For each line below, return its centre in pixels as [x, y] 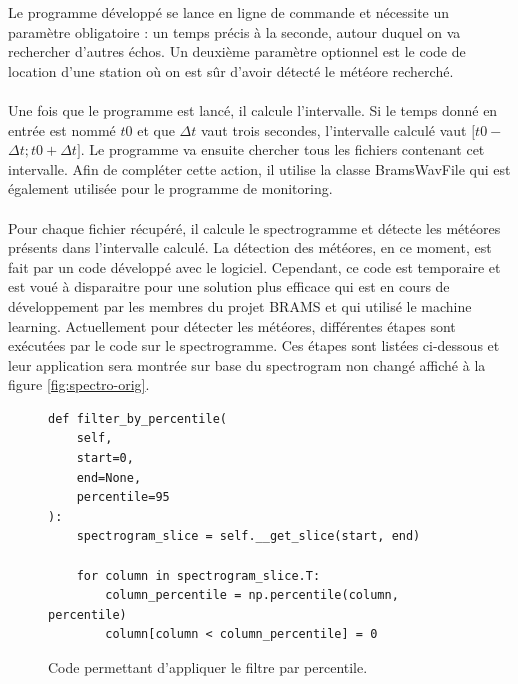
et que [156, 129]
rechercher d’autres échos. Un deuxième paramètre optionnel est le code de [237, 51]
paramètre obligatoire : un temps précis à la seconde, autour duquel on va [234, 31]
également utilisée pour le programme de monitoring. [170, 188]
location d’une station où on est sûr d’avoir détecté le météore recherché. [231, 70]
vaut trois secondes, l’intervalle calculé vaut [333, 129]
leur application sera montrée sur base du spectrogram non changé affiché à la [247, 364]
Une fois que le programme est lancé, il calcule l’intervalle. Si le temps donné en [253, 109]
